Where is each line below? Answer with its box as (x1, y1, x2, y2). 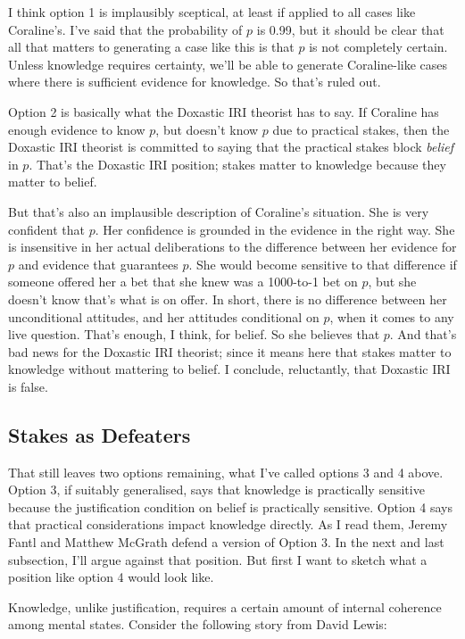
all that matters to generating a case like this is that (8, 37, 295, 56)
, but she (368, 272, 417, 291)
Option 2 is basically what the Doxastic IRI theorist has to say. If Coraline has (8, 102, 439, 120)
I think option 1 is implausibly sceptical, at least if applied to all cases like (8, 3, 416, 21)
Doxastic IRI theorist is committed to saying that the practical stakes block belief (8, 137, 454, 156)
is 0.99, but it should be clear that (256, 20, 444, 38)
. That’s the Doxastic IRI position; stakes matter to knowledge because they (29, 154, 446, 173)
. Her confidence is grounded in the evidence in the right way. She (95, 220, 455, 238)
